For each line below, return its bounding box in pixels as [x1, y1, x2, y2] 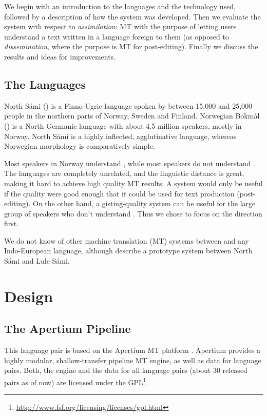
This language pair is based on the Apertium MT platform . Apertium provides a [4, 345, 261, 355]
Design [4, 285, 53, 306]
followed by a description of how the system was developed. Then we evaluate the [4, 11, 261, 22]
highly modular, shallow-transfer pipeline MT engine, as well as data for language [4, 354, 261, 365]
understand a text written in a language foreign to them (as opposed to [4, 31, 229, 42]
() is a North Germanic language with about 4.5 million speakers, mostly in [4, 120, 242, 131]
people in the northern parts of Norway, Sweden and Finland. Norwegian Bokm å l [4, 110, 260, 121]
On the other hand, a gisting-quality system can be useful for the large [33, 198, 256, 209]
